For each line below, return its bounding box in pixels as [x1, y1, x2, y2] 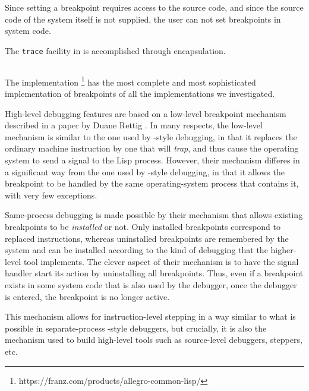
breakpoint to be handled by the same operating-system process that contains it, [5, 177, 299, 190]
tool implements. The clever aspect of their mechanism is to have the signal [23, 255, 299, 267]
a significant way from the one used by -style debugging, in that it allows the [5, 165, 285, 178]
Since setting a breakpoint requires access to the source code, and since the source [5, 1, 304, 13]
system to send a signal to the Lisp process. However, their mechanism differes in [5, 154, 300, 166]
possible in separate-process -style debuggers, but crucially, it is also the [5, 321, 267, 334]
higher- [270, 244, 297, 256]
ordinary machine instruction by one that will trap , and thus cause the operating [5, 142, 299, 154]
